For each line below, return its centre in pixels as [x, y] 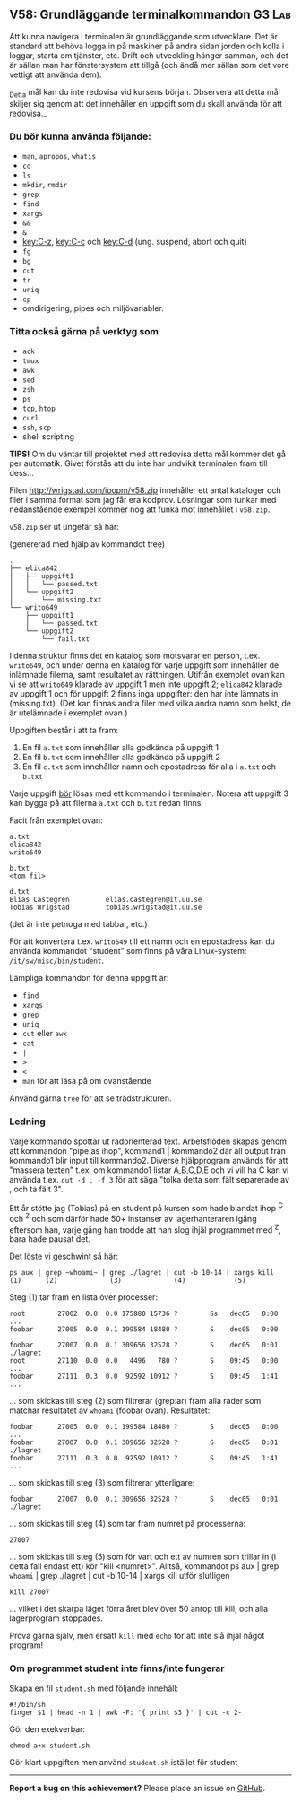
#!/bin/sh [28, 1704]
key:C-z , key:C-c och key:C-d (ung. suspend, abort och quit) [135, 241]
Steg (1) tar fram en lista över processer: [84, 1297]
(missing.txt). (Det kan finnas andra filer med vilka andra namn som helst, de [150, 704]
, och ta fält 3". [37, 1189]
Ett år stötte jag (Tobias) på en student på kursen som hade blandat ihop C [146, 1207]
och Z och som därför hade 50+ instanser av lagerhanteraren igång [133, 1218]
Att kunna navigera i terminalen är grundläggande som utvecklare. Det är [143, 36]
